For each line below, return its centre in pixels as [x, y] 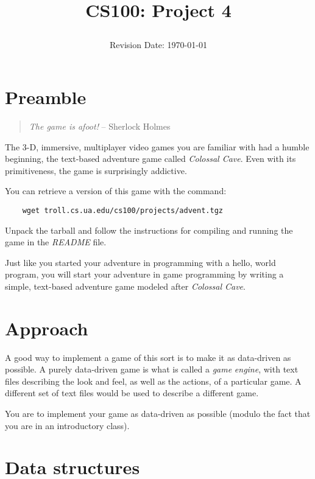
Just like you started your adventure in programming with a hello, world [140, 262]
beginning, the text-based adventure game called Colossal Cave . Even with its [150, 159]
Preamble [46, 96]
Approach [47, 328]
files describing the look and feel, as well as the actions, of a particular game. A [153, 381]
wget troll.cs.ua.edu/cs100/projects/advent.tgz [122, 210]
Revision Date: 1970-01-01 [158, 45]
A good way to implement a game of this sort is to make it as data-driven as [148, 357]
